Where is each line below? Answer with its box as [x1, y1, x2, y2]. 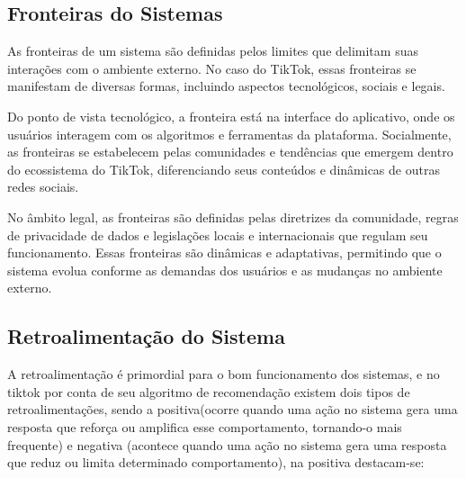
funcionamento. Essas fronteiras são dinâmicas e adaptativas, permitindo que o [7, 243, 442, 262]
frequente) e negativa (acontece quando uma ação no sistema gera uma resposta [7, 435, 447, 454]
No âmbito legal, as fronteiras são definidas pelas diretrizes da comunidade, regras [7, 207, 459, 226]
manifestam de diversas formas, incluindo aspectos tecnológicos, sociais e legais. [7, 77, 445, 95]
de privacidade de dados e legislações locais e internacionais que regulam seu [7, 225, 428, 244]
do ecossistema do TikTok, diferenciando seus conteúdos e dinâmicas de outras [7, 159, 440, 178]
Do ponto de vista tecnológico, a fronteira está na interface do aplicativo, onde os [7, 106, 455, 125]
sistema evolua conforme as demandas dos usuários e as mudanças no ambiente [7, 260, 443, 279]
